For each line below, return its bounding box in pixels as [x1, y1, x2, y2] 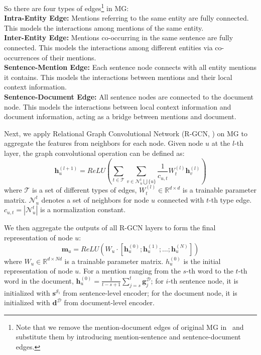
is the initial [183, 255, 221, 266]
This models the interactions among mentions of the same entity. [4, 22, 204, 33]
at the [211, 138, 230, 148]
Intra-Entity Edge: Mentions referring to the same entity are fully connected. [4, 13, 249, 23]
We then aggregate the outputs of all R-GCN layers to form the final [4, 222, 216, 233]
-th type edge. [209, 194, 252, 205]
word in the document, [4, 275, 74, 286]
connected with [157, 194, 204, 205]
